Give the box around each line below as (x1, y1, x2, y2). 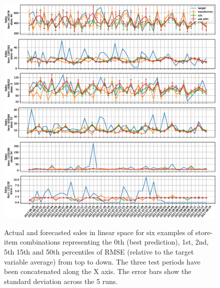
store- (195, 227, 213, 237)
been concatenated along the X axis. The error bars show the (4, 266, 191, 277)
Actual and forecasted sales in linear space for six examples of (4, 227, 193, 237)
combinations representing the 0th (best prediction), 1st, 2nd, (19, 237, 209, 247)
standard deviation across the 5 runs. (4, 276, 118, 286)
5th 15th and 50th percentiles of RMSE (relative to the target (4, 246, 194, 257)
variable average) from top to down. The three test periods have (4, 256, 200, 267)
